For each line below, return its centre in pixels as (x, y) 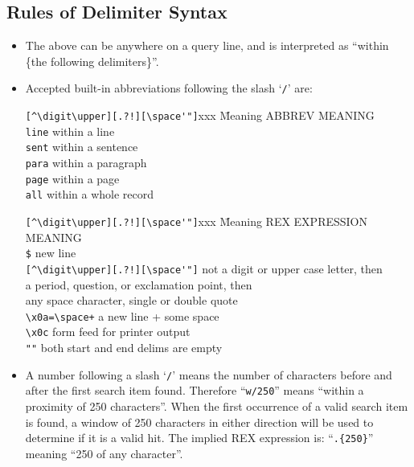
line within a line (70, 131)
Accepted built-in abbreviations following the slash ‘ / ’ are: (169, 88)
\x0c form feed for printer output (108, 332)
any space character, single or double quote (131, 300)
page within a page (72, 178)
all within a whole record (90, 194)
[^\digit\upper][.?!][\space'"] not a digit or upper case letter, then (204, 268)
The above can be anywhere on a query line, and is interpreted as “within (207, 45)
